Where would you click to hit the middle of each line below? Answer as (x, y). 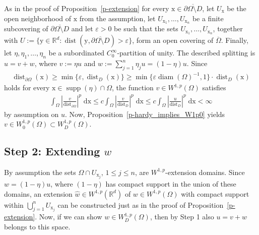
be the (237, 8)
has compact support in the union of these (171, 184)
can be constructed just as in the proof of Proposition (141, 204)
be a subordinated (77, 53)
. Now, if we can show (69, 217)
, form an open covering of (173, 40)
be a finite (208, 18)
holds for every (27, 87)
